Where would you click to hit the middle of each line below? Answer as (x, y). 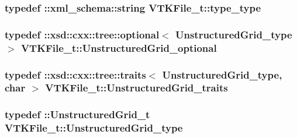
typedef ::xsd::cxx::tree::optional (82, 34)
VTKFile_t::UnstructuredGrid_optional (119, 47)
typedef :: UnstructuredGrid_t (77, 114)
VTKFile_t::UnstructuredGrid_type (94, 128)
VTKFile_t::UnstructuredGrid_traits (137, 88)
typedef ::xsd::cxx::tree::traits (75, 74)
